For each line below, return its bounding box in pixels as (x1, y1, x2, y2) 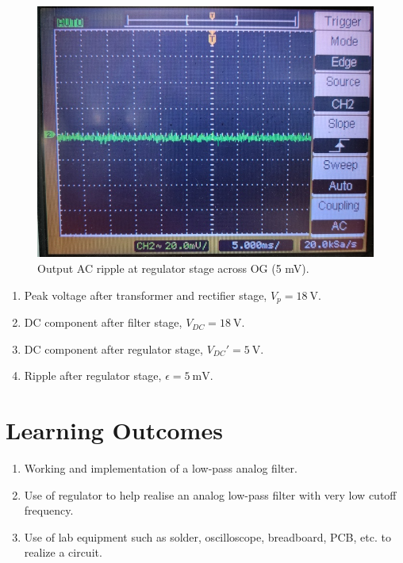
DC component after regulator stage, (24, 340, 203, 357)
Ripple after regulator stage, (24, 367, 162, 384)
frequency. (24, 502, 74, 519)
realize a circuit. (24, 544, 102, 561)
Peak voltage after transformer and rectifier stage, (24, 286, 267, 303)
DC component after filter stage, (24, 314, 182, 331)
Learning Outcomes (6, 414, 223, 446)
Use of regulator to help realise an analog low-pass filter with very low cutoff (24, 486, 397, 503)
